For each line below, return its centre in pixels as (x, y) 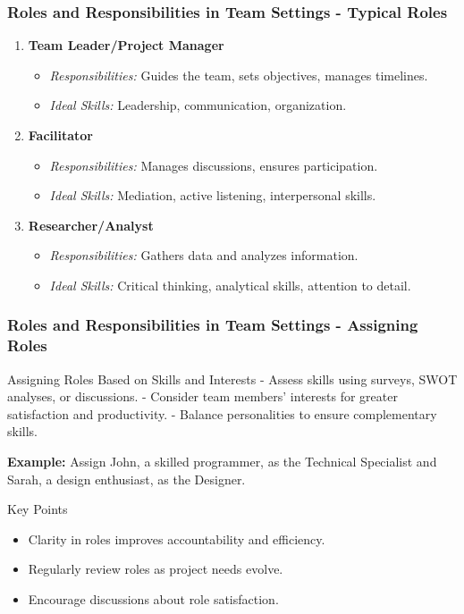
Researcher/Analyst (91, 225)
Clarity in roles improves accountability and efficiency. (177, 538)
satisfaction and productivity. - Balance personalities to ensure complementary (222, 413)
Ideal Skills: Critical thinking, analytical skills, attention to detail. (230, 285)
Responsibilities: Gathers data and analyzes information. (204, 255)
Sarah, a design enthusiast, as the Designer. (127, 479)
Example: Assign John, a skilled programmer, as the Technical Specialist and (222, 462)
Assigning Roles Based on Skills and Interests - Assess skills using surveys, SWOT (232, 378)
